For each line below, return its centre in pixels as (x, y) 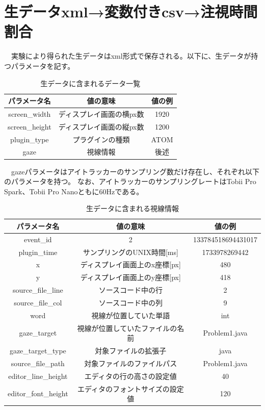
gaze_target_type (38, 351)
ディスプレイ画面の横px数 (101, 113)
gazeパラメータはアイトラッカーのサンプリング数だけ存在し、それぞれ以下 (135, 171)
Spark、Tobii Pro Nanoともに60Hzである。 (74, 191)
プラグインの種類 (101, 139)
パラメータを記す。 (43, 66)
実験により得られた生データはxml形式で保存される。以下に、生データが (131, 56)
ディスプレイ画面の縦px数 (101, 126)
